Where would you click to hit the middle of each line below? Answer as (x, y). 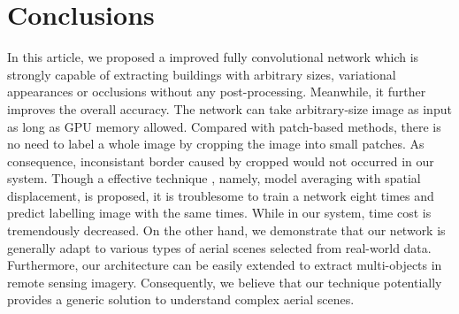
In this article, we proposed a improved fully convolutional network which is (213, 57)
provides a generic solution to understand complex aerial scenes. (181, 299)
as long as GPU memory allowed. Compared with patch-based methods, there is (224, 126)
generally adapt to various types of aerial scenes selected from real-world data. (219, 247)
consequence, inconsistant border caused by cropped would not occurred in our (221, 161)
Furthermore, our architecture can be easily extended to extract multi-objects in (225, 265)
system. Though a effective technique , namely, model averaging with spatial (214, 178)
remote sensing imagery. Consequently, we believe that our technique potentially (225, 282)
